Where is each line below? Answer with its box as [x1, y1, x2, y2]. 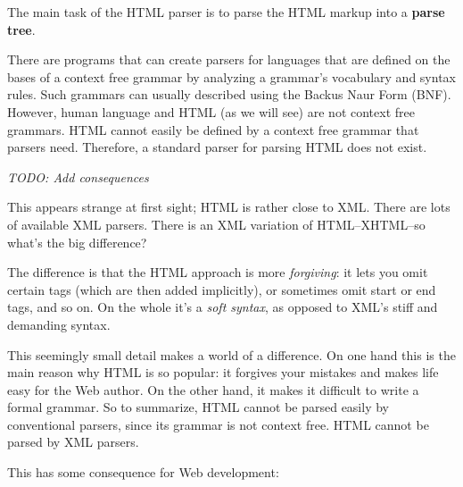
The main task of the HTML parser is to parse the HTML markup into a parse [7, 3, 445, 21]
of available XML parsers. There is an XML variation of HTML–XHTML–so [7, 214, 426, 233]
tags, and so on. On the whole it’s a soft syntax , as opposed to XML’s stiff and [7, 298, 438, 316]
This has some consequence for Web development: [7, 463, 279, 482]
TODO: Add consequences [7, 167, 149, 186]
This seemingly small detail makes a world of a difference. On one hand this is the [7, 345, 456, 364]
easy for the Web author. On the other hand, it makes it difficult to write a [7, 380, 419, 399]
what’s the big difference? [7, 232, 147, 251]
